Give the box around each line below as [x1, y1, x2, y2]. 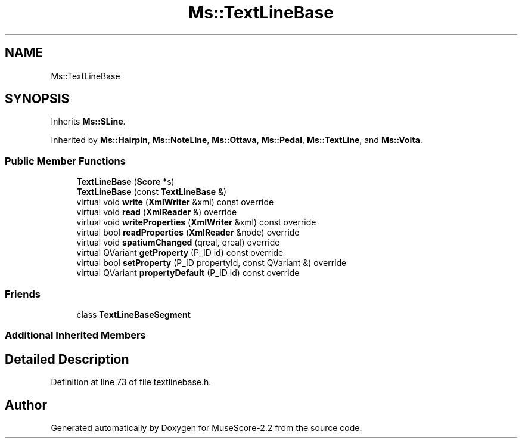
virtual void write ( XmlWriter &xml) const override [76, 197, 274, 207]
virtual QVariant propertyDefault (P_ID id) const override [76, 268, 300, 278]
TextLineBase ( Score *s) [76, 176, 175, 187]
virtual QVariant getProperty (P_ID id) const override [76, 247, 284, 258]
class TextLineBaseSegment [76, 309, 191, 320]
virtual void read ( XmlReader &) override [76, 207, 237, 218]
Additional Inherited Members [5, 329, 146, 342]
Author [5, 397, 47, 413]
